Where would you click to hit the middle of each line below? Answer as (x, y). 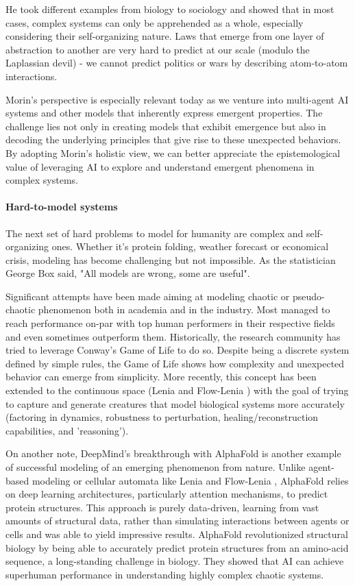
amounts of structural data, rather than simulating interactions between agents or (177, 521)
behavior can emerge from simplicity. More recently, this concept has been (161, 377)
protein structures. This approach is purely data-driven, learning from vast (162, 507)
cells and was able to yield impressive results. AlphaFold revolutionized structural (177, 534)
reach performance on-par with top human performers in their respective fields (170, 323)
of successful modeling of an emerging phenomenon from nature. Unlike (156, 467)
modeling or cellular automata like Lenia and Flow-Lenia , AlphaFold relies (190, 480)
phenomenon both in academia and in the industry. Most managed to (184, 309)
